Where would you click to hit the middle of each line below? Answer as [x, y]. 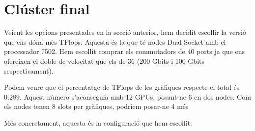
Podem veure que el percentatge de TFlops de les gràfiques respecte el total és [122, 87]
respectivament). [29, 70]
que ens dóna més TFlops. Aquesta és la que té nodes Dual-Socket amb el [115, 41]
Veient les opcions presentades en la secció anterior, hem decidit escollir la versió [125, 32]
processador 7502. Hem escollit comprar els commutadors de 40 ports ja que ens [124, 51]
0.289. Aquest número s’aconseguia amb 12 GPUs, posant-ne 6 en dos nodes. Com [127, 96]
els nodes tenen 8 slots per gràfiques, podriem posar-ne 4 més [96, 106]
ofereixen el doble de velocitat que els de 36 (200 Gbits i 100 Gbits [104, 61]
